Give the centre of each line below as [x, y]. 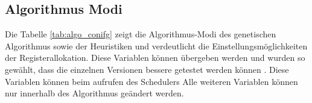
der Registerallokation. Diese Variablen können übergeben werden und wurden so [155, 58]
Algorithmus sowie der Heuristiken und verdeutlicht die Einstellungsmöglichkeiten [156, 45]
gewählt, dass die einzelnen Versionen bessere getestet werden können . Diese [147, 69]
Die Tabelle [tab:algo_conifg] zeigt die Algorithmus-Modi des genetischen [141, 34]
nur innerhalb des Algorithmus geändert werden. [94, 93]
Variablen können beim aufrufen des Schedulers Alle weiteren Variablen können [151, 81]
